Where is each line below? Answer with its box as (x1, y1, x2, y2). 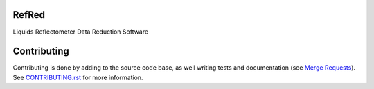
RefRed (12, 9, 45, 21)
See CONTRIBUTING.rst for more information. (12, 73, 143, 81)
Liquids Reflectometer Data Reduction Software (12, 28, 149, 36)
